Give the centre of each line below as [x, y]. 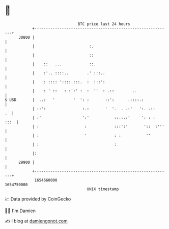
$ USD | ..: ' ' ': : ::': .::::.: [74, 100]
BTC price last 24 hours [104, 24]
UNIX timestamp [103, 189]
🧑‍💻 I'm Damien [20, 211]
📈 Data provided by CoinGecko [38, 199]
